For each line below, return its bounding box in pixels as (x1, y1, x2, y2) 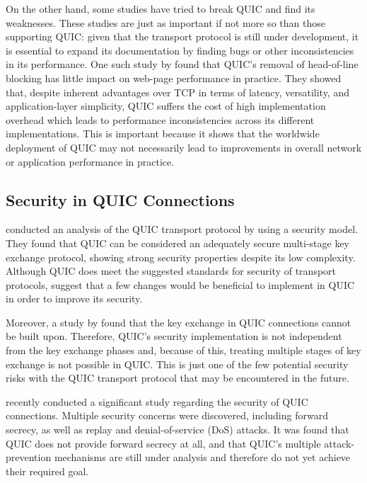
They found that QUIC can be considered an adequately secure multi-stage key (6, 235, 350, 250)
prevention (6, 450, 52, 465)
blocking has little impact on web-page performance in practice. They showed (6, 70, 342, 85)
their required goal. (6, 463, 89, 478)
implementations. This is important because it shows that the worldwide (6, 126, 320, 141)
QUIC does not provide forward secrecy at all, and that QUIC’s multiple (6, 436, 321, 450)
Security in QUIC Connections (6, 188, 235, 210)
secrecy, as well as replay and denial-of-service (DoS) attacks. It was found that (6, 422, 349, 437)
